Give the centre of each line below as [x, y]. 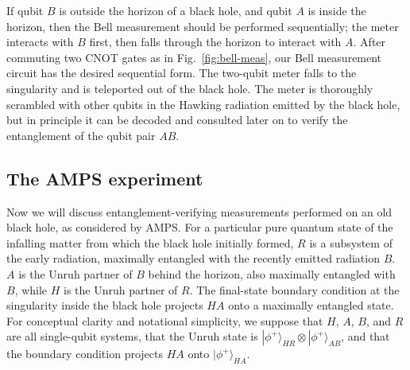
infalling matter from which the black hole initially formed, [150, 242]
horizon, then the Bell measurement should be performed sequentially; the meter [203, 26]
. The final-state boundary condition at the [294, 289]
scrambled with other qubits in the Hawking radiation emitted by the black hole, [203, 104]
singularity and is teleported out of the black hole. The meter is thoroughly [190, 88]
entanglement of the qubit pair [81, 135]
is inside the [337, 10]
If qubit [25, 10]
